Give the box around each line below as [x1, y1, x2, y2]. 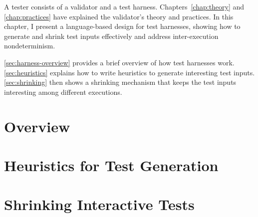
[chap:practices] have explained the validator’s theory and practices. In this [4, 11, 234, 21]
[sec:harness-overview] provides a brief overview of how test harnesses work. [4, 57, 235, 67]
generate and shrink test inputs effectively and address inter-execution [4, 30, 219, 41]
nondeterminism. [4, 40, 55, 51]
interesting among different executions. [4, 86, 122, 97]
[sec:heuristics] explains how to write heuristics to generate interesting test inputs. [4, 67, 255, 77]
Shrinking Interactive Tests [4, 194, 195, 215]
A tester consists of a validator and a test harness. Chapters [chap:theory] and [4, 1, 245, 11]
